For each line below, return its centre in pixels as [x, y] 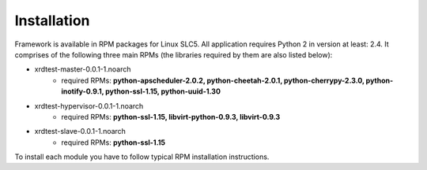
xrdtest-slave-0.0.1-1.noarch [80, 131]
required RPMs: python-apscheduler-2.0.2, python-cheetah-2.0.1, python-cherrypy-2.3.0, [213, 80]
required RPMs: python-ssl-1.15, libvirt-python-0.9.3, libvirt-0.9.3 [171, 116]
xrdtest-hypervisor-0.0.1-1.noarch [89, 105]
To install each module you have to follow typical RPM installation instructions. [142, 157]
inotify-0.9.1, [83, 91]
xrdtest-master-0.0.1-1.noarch [83, 69]
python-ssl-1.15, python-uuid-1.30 [163, 91]
